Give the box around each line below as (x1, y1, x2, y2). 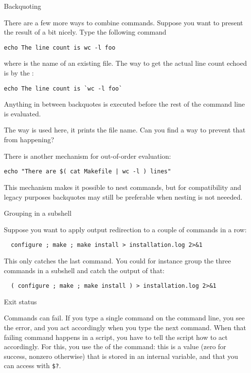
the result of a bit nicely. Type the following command (4, 27, 166, 37)
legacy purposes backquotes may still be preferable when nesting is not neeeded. (4, 191, 243, 202)
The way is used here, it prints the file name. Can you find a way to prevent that (4, 125, 246, 135)
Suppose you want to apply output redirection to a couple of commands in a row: (4, 224, 247, 234)
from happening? (4, 134, 54, 145)
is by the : (4, 68, 34, 78)
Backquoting (4, 1, 41, 11)
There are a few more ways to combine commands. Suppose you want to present (4, 17, 243, 27)
